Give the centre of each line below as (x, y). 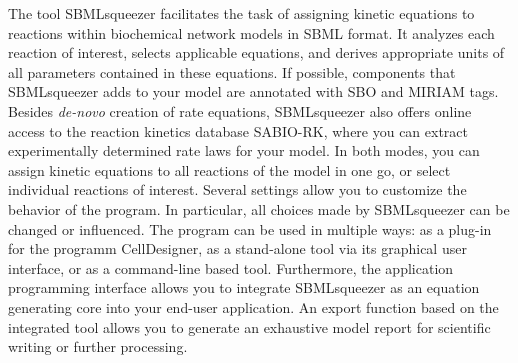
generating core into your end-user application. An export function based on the (253, 306)
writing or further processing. (98, 346)
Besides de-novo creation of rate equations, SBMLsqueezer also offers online (240, 110)
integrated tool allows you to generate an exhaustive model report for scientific (249, 326)
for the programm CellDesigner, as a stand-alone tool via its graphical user (237, 248)
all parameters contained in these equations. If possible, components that (232, 71)
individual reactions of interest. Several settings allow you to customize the (237, 189)
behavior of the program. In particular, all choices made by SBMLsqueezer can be (259, 208)
